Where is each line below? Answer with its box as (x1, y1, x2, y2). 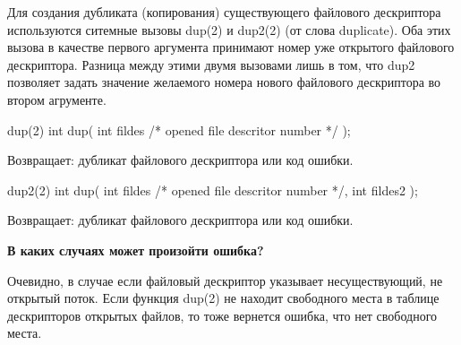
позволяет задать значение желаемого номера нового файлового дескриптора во (7, 73, 441, 91)
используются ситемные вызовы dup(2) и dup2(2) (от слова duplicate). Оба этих (7, 20, 451, 39)
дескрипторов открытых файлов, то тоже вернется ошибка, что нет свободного (7, 306, 438, 324)
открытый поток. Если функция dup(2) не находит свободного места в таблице (7, 289, 440, 307)
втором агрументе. (7, 90, 107, 108)
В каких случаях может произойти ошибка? (7, 240, 264, 259)
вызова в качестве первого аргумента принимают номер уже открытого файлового (7, 38, 455, 56)
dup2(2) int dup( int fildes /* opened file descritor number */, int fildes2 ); (7, 180, 418, 199)
